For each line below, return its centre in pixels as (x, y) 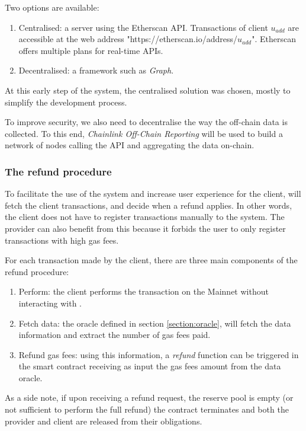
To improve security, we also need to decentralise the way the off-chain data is (146, 122)
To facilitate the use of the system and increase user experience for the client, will (153, 194)
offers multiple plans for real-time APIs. (91, 50)
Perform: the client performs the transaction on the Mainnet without (144, 291)
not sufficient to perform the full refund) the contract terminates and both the (147, 409)
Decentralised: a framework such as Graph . (96, 70)
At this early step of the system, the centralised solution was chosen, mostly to (148, 90)
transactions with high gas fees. (62, 240)
